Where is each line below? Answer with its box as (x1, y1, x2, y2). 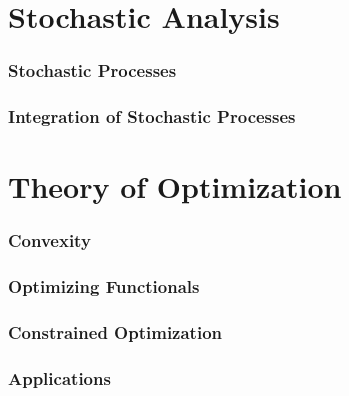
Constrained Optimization (8, 320, 223, 345)
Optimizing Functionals (8, 274, 200, 299)
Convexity (8, 228, 91, 253)
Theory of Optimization (8, 166, 342, 207)
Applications (8, 365, 111, 390)
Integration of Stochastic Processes (8, 104, 296, 129)
